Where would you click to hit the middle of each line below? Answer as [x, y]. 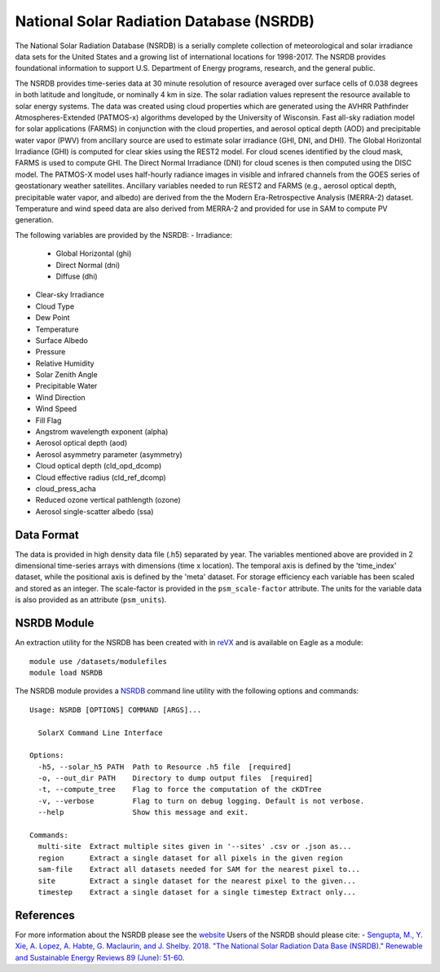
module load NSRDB [66, 673]
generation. [34, 220]
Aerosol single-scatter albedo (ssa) [95, 511]
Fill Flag [48, 420]
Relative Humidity [65, 363]
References [45, 915]
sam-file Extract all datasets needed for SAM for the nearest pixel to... [199, 869]
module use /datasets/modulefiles [98, 661]
